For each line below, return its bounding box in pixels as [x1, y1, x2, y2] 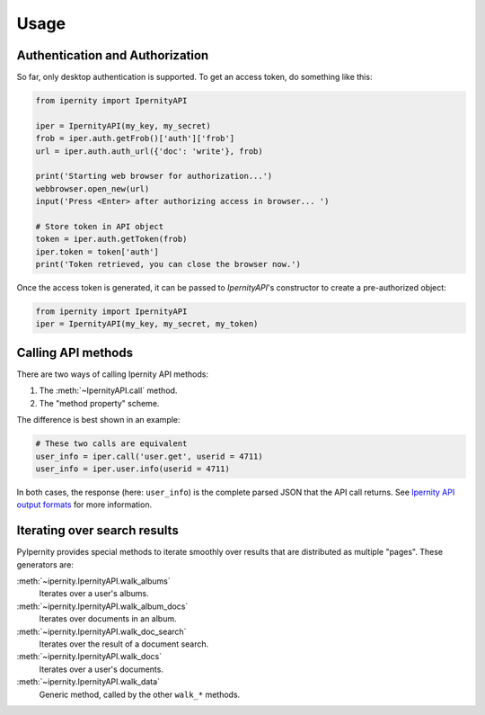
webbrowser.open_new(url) [35, 183, 150, 193]
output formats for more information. [16, 499, 153, 510]
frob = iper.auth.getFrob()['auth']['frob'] [35, 133, 235, 144]
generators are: [16, 559, 74, 570]
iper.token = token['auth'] [35, 246, 159, 256]
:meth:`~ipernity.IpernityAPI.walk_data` [16, 676, 161, 687]
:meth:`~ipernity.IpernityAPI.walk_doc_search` [16, 626, 187, 637]
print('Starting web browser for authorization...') [35, 171, 273, 182]
